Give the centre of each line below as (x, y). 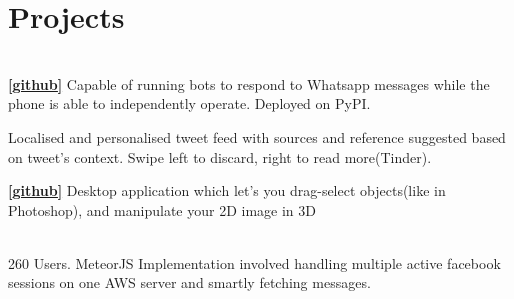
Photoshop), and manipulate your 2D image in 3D (162, 209)
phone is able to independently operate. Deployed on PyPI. (189, 103)
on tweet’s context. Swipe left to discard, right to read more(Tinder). (220, 156)
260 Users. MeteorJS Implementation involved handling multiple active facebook (254, 262)
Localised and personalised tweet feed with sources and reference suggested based (257, 136)
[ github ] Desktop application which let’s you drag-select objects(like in (227, 190)
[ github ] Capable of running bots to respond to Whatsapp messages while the (249, 83)
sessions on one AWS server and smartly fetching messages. (189, 282)
